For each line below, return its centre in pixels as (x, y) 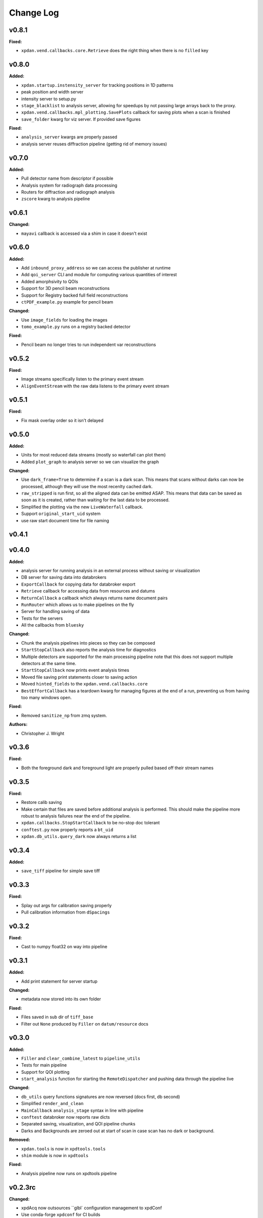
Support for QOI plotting (46, 1072)
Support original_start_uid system (61, 514)
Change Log (34, 13)
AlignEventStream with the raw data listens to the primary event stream (95, 386)
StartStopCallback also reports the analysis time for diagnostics (89, 650)
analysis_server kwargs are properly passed (69, 137)
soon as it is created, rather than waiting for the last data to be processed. (95, 500)
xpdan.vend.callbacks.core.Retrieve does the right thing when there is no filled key (115, 51)
